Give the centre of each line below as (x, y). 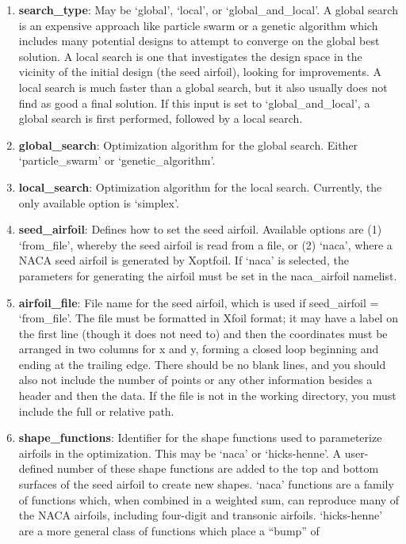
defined (36, 468)
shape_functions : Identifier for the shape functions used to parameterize (200, 437)
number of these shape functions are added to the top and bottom (218, 468)
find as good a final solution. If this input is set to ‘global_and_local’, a (194, 103)
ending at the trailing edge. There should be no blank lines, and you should (202, 364)
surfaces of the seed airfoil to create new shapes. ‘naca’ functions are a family (206, 484)
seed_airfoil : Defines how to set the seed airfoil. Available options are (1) (200, 229)
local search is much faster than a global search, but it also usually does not (203, 87)
